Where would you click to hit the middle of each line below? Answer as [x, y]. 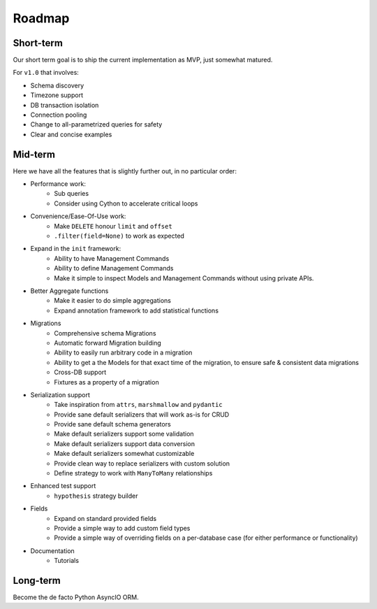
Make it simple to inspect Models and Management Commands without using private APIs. [184, 278]
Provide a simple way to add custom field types [122, 528]
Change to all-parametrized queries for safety [96, 124]
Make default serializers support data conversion [125, 443]
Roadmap [41, 18]
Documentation [52, 551]
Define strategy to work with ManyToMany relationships [133, 473]
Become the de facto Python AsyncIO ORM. [76, 597]
